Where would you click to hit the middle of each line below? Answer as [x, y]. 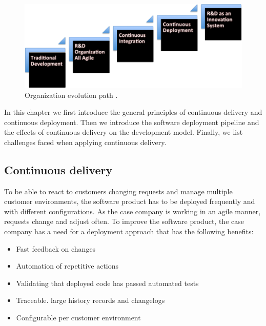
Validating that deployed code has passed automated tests [107, 283]
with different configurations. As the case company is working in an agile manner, [132, 211]
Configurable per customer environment [78, 318]
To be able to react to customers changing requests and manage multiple [118, 191]
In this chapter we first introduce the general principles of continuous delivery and [133, 112]
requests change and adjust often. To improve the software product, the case [124, 221]
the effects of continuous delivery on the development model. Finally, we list [124, 132]
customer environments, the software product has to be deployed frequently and [130, 201]
